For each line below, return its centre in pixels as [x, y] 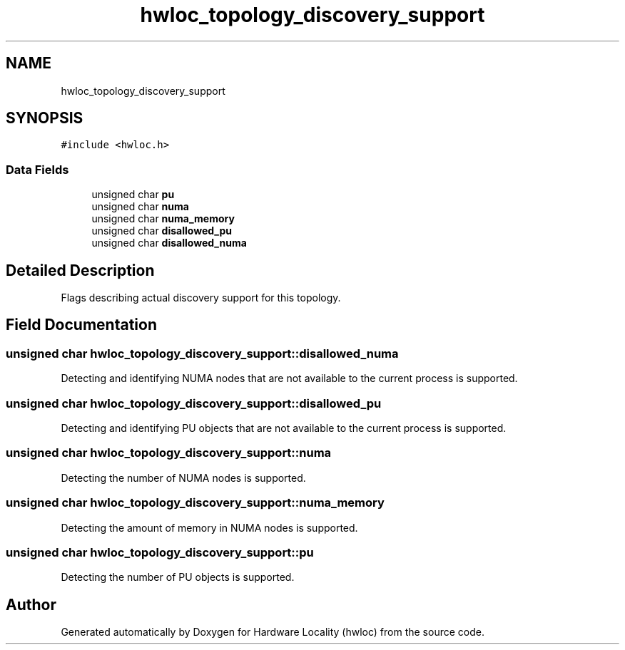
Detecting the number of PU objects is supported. [178, 577]
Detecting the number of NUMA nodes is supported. [183, 478]
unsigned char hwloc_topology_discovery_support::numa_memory [195, 503]
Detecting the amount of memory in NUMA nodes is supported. [209, 527]
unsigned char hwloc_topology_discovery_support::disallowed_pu [194, 403]
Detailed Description [80, 270]
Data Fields [37, 169]
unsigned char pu [133, 195]
